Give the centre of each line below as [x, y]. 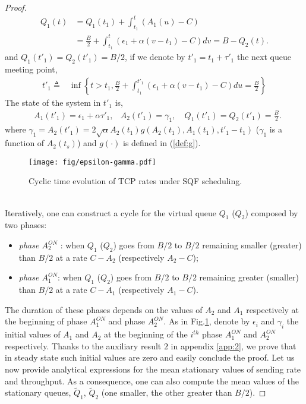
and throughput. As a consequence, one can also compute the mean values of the [152, 381]
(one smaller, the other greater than [167, 392]
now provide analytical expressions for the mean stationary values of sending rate [153, 369]
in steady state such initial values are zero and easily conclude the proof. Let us [150, 357]
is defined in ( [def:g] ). [162, 143]
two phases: [26, 225]
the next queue [264, 57]
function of [25, 143]
